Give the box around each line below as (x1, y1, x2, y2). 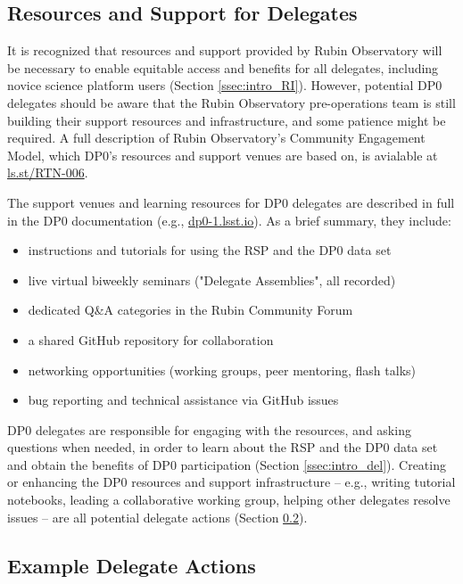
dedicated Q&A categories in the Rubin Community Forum (28, 300, 353, 319)
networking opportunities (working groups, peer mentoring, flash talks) (28, 360, 417, 379)
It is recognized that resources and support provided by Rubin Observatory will (7, 41, 442, 60)
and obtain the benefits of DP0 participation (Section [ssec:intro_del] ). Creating (7, 455, 446, 473)
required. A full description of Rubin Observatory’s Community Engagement (7, 128, 426, 147)
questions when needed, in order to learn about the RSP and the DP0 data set (7, 438, 438, 457)
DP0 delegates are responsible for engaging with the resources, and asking (7, 420, 411, 439)
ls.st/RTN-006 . (7, 163, 88, 182)
